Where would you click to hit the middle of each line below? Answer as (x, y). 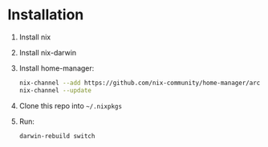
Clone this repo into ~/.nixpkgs (70, 105)
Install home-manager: (57, 68)
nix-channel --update (55, 90)
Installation (46, 15)
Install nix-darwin (48, 52)
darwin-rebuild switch (57, 136)
